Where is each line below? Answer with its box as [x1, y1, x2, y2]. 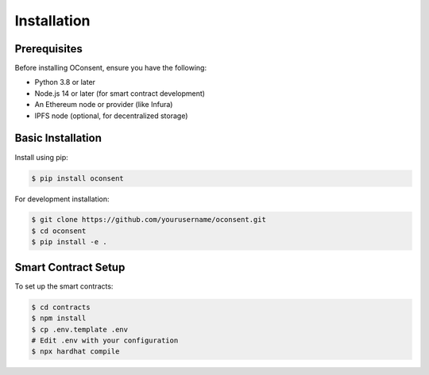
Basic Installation [14, 132, 102, 145]
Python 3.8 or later [34, 78, 95, 87]
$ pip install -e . [31, 238, 107, 247]
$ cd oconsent [31, 226, 87, 235]
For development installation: [14, 194, 110, 204]
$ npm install [31, 314, 87, 323]
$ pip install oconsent [31, 174, 125, 182]
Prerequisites [14, 42, 83, 55]
